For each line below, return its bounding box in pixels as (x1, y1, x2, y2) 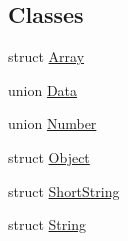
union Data (8, 79, 78, 100)
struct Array (8, 46, 85, 67)
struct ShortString (8, 180, 120, 201)
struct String (8, 214, 86, 235)
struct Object (8, 146, 90, 167)
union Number (8, 113, 97, 134)
